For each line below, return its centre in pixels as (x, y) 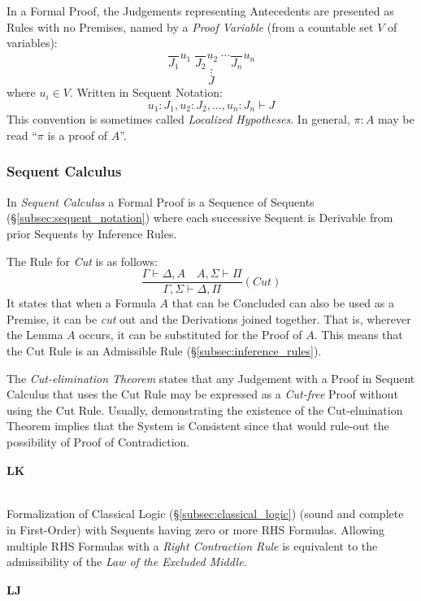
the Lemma (35, 335)
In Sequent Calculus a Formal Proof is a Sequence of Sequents (161, 201)
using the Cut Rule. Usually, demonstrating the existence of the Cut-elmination (205, 409)
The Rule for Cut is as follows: (82, 261)
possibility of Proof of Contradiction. (98, 441)
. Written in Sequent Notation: (146, 92)
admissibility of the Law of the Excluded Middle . (127, 562)
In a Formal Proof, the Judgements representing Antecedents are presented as (200, 11)
